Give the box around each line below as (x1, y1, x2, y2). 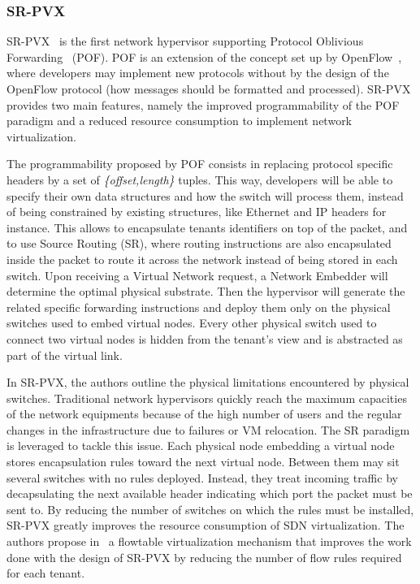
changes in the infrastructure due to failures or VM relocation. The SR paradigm (6, 421, 410, 438)
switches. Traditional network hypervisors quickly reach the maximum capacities (6, 389, 407, 406)
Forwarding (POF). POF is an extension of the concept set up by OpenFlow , (6, 48, 402, 65)
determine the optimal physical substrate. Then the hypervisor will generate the (6, 283, 405, 300)
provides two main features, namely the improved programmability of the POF (6, 96, 400, 113)
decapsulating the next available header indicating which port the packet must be (6, 485, 413, 502)
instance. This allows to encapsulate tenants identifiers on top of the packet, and (6, 218, 408, 236)
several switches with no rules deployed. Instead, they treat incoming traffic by (6, 469, 398, 486)
